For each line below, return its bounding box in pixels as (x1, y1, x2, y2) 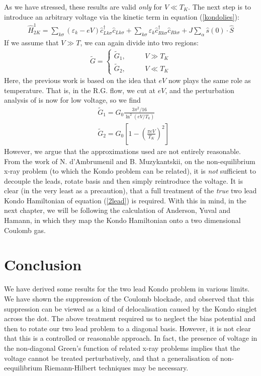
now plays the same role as (168, 75, 251, 86)
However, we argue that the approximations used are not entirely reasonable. (4, 145, 241, 156)
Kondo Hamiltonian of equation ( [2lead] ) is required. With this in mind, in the (4, 195, 246, 205)
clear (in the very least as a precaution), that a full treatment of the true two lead (4, 185, 257, 196)
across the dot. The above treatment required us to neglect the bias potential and (4, 313, 255, 324)
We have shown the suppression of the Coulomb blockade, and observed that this (4, 293, 254, 304)
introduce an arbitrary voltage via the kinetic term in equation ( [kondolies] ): (4, 11, 239, 22)
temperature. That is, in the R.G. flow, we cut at (4, 85, 156, 95)
